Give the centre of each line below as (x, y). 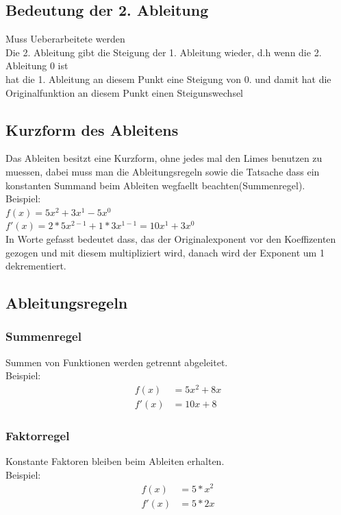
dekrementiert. (36, 266)
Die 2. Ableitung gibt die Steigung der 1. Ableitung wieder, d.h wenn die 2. (164, 52)
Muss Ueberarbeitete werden (65, 39)
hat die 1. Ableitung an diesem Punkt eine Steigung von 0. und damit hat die (168, 79)
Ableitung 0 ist (37, 65)
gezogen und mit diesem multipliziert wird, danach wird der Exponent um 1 (165, 252)
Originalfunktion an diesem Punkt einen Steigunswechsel (125, 92)
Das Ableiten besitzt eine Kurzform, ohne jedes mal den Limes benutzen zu (164, 158)
